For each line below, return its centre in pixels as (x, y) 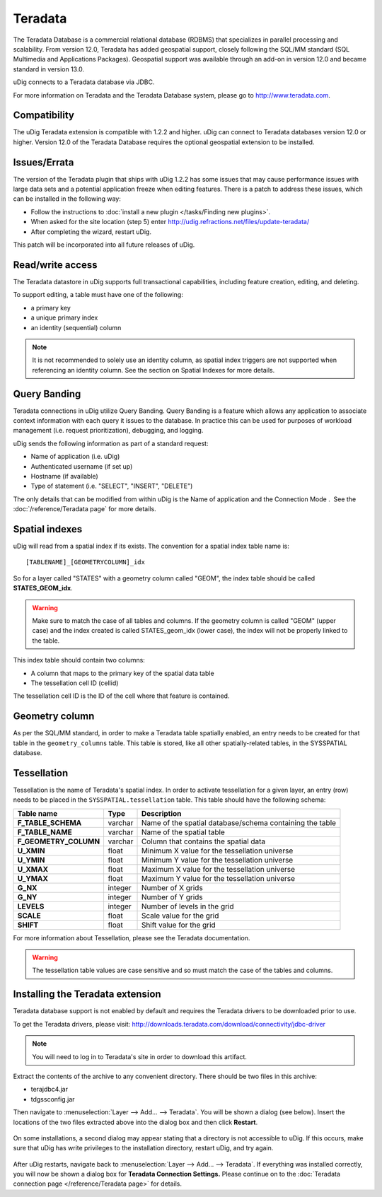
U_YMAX (33, 878)
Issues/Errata (44, 162)
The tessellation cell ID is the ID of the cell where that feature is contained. (121, 696)
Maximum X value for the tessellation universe (218, 869)
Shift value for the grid (178, 925)
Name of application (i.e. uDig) (75, 457)
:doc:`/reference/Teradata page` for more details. (85, 509)
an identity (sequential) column (76, 327)
